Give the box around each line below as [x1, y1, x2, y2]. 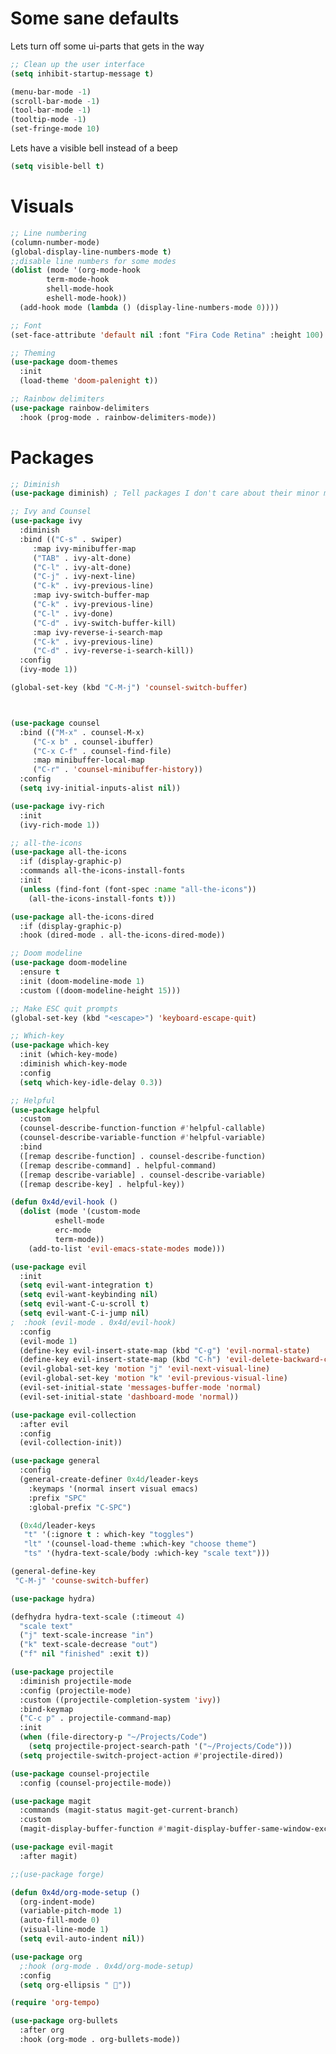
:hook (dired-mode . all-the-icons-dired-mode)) [19, 930, 226, 941]
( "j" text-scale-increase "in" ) [19, 1630, 155, 1641]
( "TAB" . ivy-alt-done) [32, 553, 132, 563]
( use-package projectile [10, 1667, 114, 1677]
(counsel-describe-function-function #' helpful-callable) [19, 1123, 267, 1134]
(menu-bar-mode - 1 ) [10, 87, 92, 97]
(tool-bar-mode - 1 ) [10, 105, 92, 116]
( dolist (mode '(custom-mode [19, 1207, 141, 1217]
